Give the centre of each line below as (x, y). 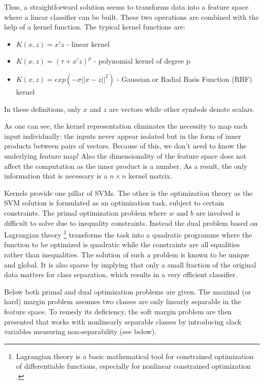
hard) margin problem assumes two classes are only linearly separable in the (123, 301)
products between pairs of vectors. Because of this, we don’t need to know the (125, 146)
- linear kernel (88, 43)
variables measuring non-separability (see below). (80, 331)
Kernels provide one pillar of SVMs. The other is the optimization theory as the (128, 193)
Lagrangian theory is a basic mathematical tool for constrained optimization (135, 356)
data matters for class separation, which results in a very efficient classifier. (121, 274)
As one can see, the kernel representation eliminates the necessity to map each (126, 126)
